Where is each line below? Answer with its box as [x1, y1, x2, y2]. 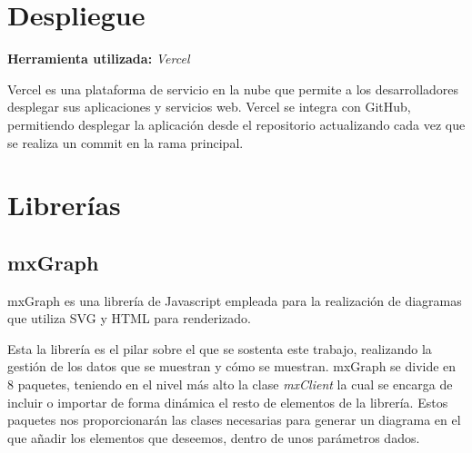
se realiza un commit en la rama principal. [7, 133, 244, 152]
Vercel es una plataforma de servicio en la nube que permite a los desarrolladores [7, 79, 459, 98]
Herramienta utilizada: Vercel [7, 49, 190, 68]
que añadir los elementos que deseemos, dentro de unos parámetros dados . [7, 428, 420, 447]
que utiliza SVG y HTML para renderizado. [7, 309, 251, 328]
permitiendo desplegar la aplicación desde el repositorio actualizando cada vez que [7, 114, 466, 133]
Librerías [7, 186, 121, 223]
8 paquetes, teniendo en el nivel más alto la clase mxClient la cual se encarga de [7, 375, 453, 394]
